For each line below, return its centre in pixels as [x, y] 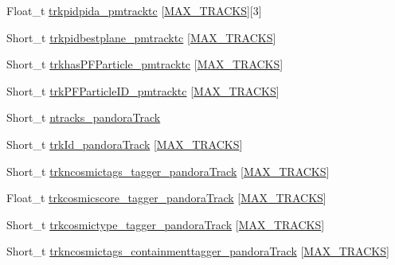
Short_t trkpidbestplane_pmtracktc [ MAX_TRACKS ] [141, 37]
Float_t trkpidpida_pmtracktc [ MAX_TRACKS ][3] [134, 10]
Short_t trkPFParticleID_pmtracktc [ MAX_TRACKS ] [143, 90]
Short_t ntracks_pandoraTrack [84, 117]
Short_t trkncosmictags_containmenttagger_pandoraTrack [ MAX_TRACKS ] [198, 251]
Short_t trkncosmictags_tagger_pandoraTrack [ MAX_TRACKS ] [168, 171]
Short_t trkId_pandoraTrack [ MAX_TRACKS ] [125, 144]
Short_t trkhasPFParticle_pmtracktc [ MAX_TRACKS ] [145, 64]
